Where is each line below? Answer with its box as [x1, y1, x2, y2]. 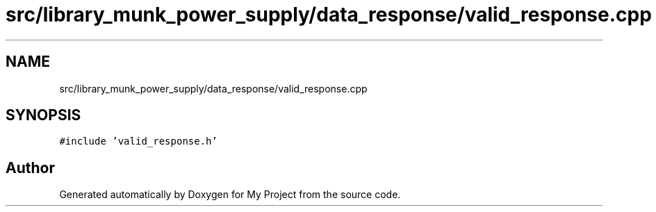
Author [6, 158, 55, 177]
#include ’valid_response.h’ [59, 136, 218, 147]
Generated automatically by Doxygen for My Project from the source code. [59, 188, 401, 201]
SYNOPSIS [6, 106, 81, 124]
